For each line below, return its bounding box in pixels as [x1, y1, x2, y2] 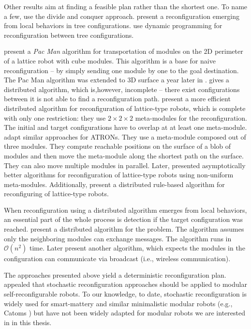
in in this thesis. [4, 317, 52, 327]
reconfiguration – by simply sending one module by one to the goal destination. [4, 65, 239, 75]
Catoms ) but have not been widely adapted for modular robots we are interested [4, 308, 245, 318]
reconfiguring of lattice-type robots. [4, 188, 109, 199]
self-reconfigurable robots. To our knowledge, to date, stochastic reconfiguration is [4, 289, 247, 299]
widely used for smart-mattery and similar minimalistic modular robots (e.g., [4, 298, 233, 308]
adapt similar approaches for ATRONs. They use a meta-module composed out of [4, 131, 246, 141]
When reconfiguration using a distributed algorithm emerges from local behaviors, [4, 204, 247, 215]
